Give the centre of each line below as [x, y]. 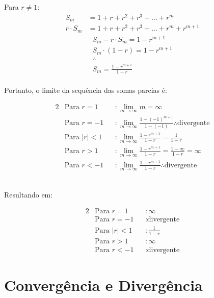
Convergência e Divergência [103, 284]
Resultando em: [29, 194]
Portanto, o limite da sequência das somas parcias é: [86, 90]
